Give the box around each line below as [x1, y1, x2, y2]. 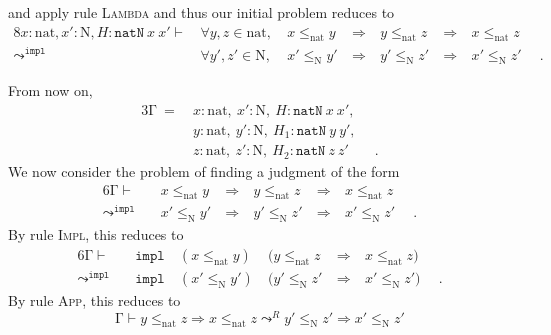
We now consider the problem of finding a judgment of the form [8, 160, 400, 181]
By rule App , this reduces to [8, 289, 181, 310]
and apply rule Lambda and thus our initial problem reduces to [8, 2, 395, 22]
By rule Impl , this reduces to [8, 224, 184, 245]
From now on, [8, 80, 93, 101]
